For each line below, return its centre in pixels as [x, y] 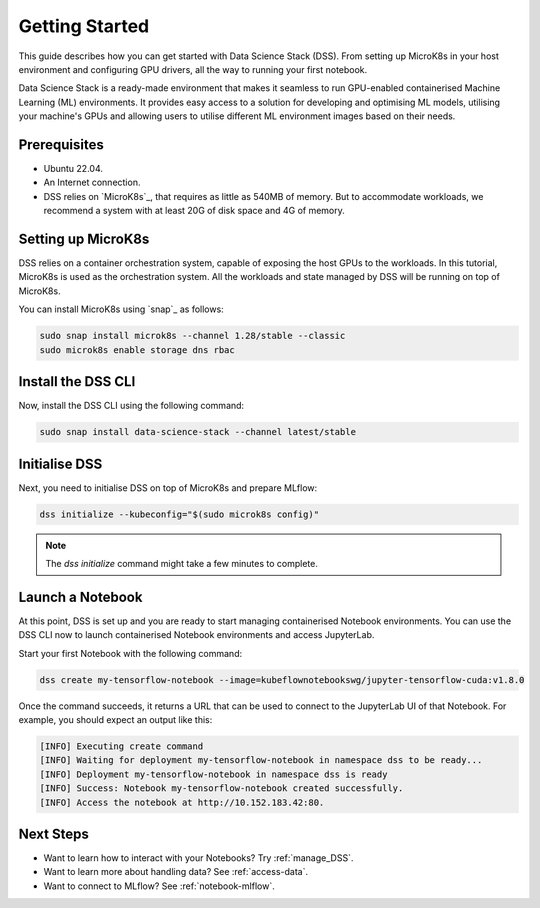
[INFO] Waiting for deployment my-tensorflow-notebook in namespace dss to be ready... [261, 760]
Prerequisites [61, 144]
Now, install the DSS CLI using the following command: [131, 406]
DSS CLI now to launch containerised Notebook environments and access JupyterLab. [196, 635]
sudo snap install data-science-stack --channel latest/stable [198, 432]
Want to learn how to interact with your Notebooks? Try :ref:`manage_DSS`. [198, 858]
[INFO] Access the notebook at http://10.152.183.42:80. [182, 802]
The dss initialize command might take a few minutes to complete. [182, 563]
